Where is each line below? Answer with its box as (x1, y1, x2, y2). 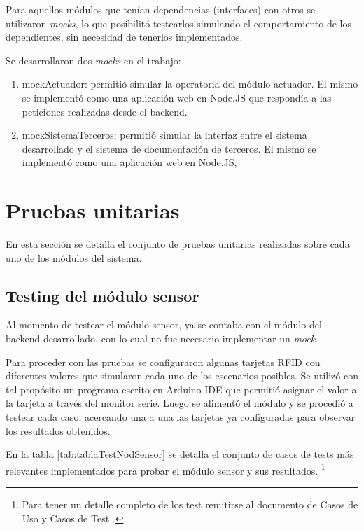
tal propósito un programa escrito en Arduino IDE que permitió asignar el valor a (6, 382, 357, 396)
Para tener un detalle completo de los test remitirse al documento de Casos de (22, 497, 358, 512)
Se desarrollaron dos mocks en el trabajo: (6, 53, 181, 67)
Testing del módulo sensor (6, 284, 199, 306)
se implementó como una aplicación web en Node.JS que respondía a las (22, 90, 332, 104)
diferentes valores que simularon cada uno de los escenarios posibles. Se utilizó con (6, 368, 358, 383)
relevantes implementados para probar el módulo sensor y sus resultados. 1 (6, 461, 325, 477)
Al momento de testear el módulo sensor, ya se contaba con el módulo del (6, 317, 322, 332)
